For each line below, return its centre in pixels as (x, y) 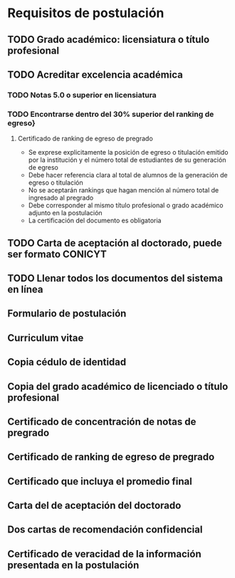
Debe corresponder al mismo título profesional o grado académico (126, 205)
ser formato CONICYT (57, 254)
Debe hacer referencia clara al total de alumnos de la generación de (128, 175)
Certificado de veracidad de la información (104, 554)
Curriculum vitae (46, 337)
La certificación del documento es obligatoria (95, 221)
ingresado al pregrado (61, 198)
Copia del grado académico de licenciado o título (118, 386)
